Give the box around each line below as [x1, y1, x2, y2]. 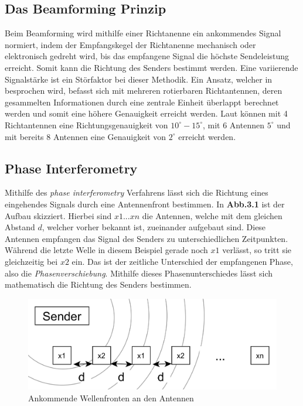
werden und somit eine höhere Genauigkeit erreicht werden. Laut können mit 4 [5, 107, 288, 120]
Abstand [5, 221, 35, 233]
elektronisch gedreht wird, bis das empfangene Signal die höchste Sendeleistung [5, 50, 290, 62]
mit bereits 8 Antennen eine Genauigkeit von [5, 130, 166, 142]
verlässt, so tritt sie [222, 244, 292, 256]
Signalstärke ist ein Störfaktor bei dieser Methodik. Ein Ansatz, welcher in [5, 73, 273, 85]
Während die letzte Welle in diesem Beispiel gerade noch [5, 244, 208, 256]
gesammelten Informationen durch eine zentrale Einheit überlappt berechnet [5, 95, 279, 108]
